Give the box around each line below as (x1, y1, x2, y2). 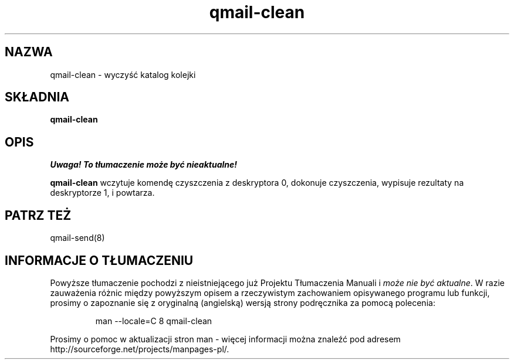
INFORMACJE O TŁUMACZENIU (5, 253, 194, 268)
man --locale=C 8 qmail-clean (95, 315, 212, 326)
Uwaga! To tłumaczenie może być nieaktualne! (50, 159, 238, 170)
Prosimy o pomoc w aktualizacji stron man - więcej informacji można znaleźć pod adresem (50, 334, 401, 344)
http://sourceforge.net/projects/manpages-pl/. (50, 343, 229, 354)
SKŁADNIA (5, 90, 69, 105)
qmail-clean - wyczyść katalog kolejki (50, 69, 196, 80)
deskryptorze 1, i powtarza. (50, 188, 155, 198)
